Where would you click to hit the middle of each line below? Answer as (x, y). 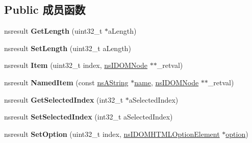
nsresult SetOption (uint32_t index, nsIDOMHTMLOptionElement (112, 134)
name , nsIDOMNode (167, 82)
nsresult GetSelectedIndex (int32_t (64, 99)
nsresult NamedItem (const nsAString (66, 82)
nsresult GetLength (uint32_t (53, 31)
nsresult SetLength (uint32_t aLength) (68, 48)
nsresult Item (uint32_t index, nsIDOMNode (76, 65)
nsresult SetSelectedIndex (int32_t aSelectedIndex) (89, 117)
